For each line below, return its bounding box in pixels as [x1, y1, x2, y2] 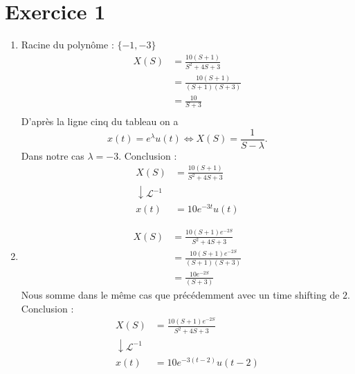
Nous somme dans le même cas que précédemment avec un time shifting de [21, 288, 340, 302]
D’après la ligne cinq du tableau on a [21, 114, 179, 128]
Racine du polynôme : [21, 37, 114, 52]
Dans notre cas [21, 148, 84, 162]
